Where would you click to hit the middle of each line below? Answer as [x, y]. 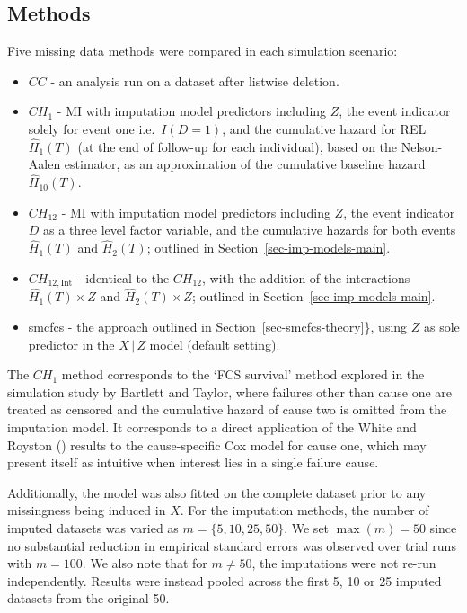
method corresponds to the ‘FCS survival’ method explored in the [243, 374]
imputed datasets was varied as [93, 528]
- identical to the [123, 277]
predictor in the [71, 344]
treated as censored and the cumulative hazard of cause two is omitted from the [227, 409]
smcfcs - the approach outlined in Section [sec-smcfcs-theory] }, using [218, 327]
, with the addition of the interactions [306, 277]
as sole [441, 327]
